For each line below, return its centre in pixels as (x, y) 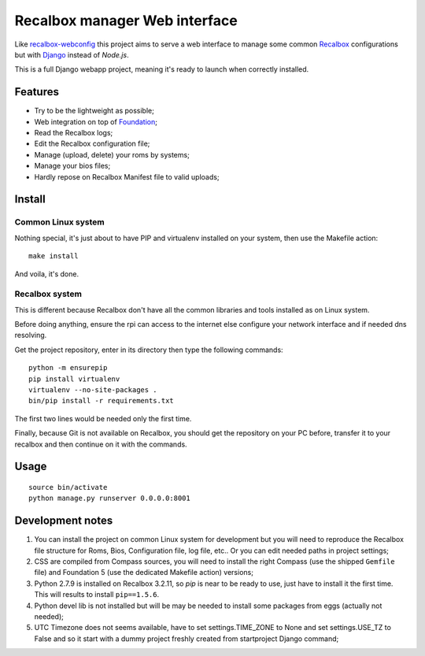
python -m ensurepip (68, 368)
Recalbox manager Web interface (126, 20)
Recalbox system (48, 294)
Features (37, 92)
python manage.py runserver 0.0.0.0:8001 (109, 498)
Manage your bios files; (72, 166)
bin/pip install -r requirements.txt (102, 401)
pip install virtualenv (74, 379)
